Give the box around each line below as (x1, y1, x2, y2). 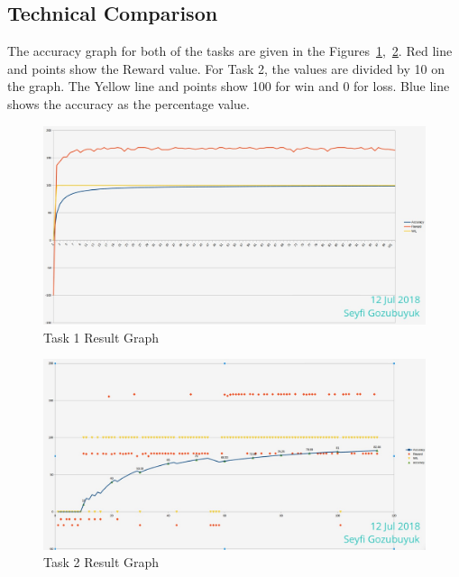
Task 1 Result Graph (43, 327, 160, 346)
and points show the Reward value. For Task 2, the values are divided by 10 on (7, 59, 445, 78)
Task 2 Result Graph (43, 553, 160, 572)
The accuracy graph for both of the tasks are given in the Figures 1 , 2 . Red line (7, 41, 453, 60)
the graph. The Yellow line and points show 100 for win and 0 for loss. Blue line (7, 77, 450, 96)
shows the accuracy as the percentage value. (7, 94, 250, 113)
